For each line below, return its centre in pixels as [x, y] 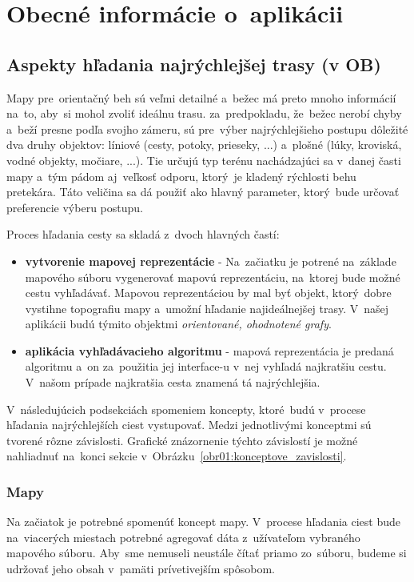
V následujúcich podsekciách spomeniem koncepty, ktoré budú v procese [186, 409]
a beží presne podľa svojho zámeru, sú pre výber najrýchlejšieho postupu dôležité [207, 128]
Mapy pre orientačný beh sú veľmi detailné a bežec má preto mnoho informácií [201, 97]
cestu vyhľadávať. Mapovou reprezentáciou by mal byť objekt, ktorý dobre [208, 293]
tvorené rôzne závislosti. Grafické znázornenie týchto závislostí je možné [182, 440]
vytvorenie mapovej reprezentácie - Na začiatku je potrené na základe [211, 261]
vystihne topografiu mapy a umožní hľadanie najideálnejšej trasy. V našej [207, 308]
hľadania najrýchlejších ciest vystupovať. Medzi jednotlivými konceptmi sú [189, 425]
